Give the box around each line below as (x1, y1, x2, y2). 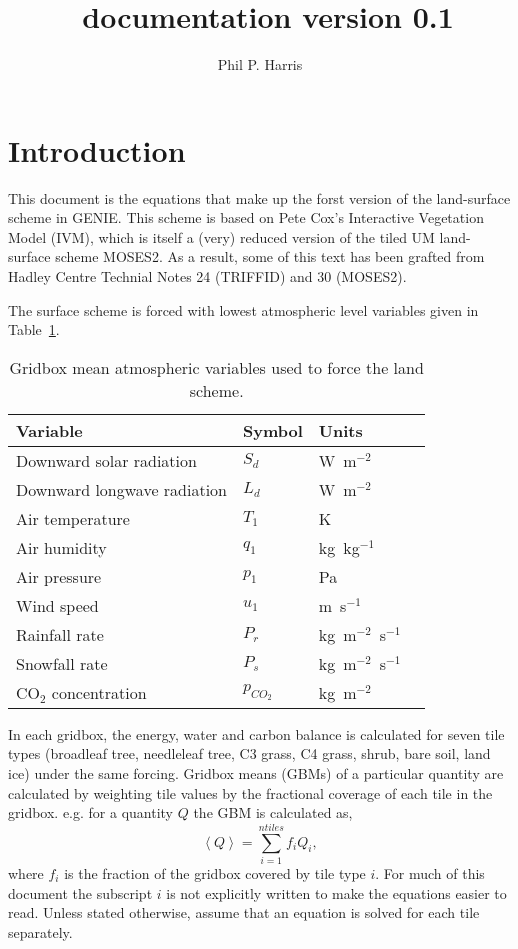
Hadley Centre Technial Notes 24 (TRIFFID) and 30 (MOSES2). (8, 266, 407, 287)
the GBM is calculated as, (193, 802, 353, 823)
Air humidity (16, 535, 107, 559)
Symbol (243, 418, 303, 442)
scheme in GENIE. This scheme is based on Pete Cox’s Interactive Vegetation (8, 207, 484, 228)
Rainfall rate (16, 622, 104, 646)
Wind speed (16, 593, 99, 617)
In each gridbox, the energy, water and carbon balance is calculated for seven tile (8, 723, 505, 744)
